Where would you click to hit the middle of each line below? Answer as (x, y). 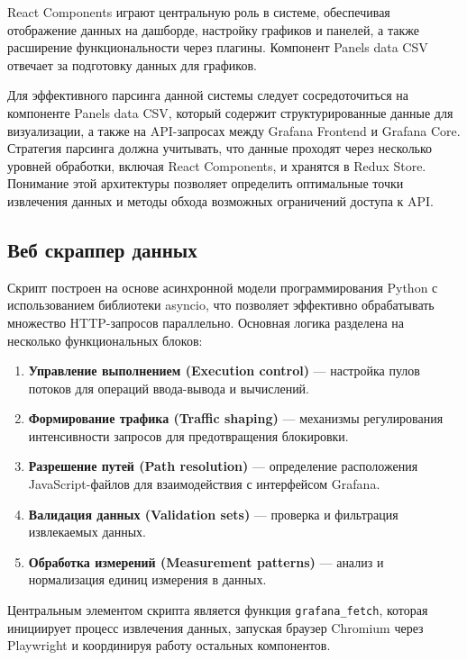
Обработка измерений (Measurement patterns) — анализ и (206, 561)
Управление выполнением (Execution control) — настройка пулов (224, 371)
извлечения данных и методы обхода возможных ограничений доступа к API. (220, 200)
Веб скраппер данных (102, 249)
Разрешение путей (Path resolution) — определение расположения (223, 466)
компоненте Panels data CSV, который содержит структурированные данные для (230, 112)
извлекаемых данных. (87, 532)
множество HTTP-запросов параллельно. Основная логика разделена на (206, 322)
